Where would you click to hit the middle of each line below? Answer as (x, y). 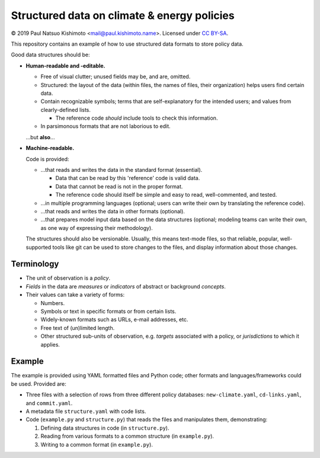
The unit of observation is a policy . (68, 278)
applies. (50, 344)
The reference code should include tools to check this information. (137, 118)
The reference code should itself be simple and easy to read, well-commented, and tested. (166, 195)
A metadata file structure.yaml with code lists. (86, 411)
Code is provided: (47, 159)
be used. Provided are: (39, 384)
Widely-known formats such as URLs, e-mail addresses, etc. (114, 319)
